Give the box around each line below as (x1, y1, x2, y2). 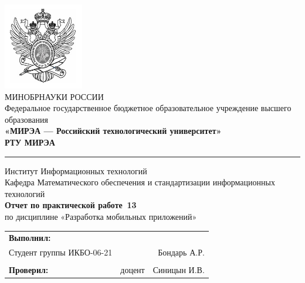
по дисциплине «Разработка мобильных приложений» (5, 210, 197, 222)
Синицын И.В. (152, 264, 205, 276)
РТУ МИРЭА (5, 136, 55, 148)
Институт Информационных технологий (5, 164, 147, 177)
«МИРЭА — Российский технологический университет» (5, 125, 222, 137)
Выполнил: (9, 232, 51, 244)
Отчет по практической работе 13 (5, 199, 137, 211)
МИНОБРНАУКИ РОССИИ (5, 90, 104, 102)
